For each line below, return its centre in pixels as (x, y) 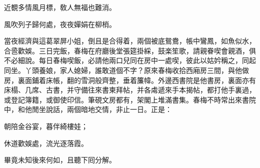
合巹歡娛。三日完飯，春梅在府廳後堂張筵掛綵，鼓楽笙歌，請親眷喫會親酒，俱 (130, 50)
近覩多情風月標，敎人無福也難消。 (60, 7)
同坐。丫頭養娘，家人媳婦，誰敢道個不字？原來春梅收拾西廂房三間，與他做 (126, 70)
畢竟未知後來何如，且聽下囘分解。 (60, 160)
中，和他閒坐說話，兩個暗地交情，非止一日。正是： (88, 109)
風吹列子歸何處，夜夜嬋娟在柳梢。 (60, 24)
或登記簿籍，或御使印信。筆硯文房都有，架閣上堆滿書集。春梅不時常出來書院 (130, 99)
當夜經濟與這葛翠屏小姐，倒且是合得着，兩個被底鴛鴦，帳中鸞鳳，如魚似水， (130, 41)
